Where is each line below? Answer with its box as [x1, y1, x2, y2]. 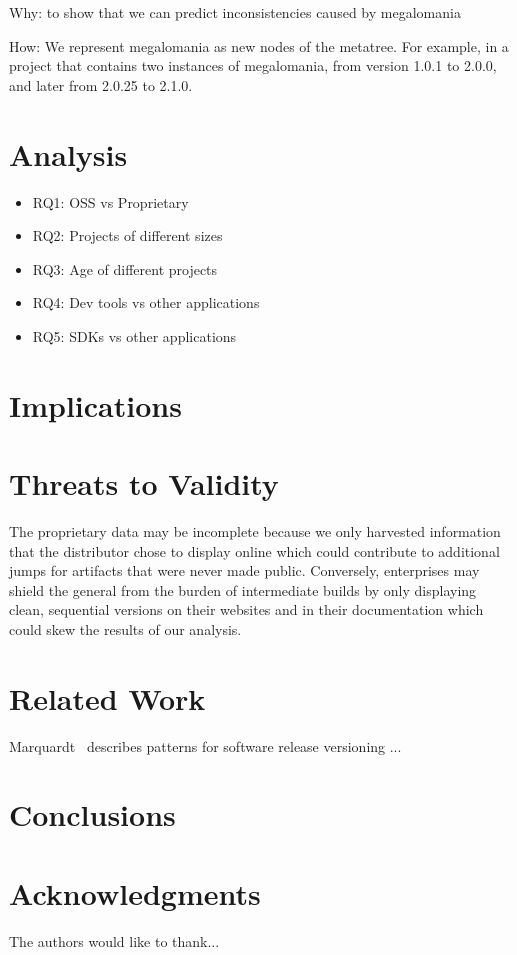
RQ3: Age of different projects [32, 258, 218, 279]
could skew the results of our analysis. [9, 618, 242, 639]
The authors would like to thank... [9, 930, 220, 951]
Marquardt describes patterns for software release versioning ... [9, 735, 402, 756]
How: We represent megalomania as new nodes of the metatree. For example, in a [9, 35, 509, 56]
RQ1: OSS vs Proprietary [32, 191, 189, 212]
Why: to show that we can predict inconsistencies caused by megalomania [9, 2, 461, 22]
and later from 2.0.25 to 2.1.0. [9, 74, 193, 95]
